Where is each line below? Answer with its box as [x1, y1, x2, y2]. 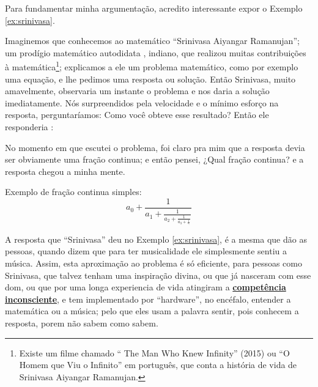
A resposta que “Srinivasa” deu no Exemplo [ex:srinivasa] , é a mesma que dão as [5, 232, 307, 245]
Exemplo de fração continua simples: [5, 185, 142, 198]
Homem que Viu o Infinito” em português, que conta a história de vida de [19, 358, 297, 371]
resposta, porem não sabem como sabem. [5, 317, 158, 330]
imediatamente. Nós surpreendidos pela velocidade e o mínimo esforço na [5, 96, 279, 109]
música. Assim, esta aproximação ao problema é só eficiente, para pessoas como [5, 257, 302, 270]
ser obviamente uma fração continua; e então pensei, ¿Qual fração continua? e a [5, 153, 304, 166]
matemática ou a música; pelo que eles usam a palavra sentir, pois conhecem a [5, 304, 299, 317]
